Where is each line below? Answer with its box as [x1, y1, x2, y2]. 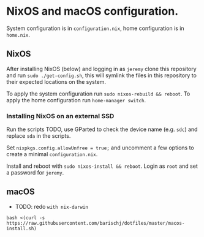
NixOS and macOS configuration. [6, 4, 179, 18]
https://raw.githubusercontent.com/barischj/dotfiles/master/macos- [6, 220, 185, 226]
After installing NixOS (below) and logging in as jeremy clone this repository [6, 65, 197, 72]
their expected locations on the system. [6, 78, 106, 85]
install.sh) [6, 225, 37, 231]
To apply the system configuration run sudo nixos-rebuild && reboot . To [6, 90, 191, 97]
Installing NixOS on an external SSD [6, 111, 115, 120]
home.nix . [6, 31, 31, 38]
